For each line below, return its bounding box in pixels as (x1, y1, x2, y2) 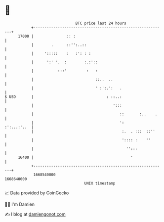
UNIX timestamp (84, 180, 116, 186)
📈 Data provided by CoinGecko (4, 190, 69, 196)
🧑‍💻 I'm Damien (4, 201, 35, 207)
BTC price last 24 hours (75, 21, 126, 26)
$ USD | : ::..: (4, 94, 122, 99)
